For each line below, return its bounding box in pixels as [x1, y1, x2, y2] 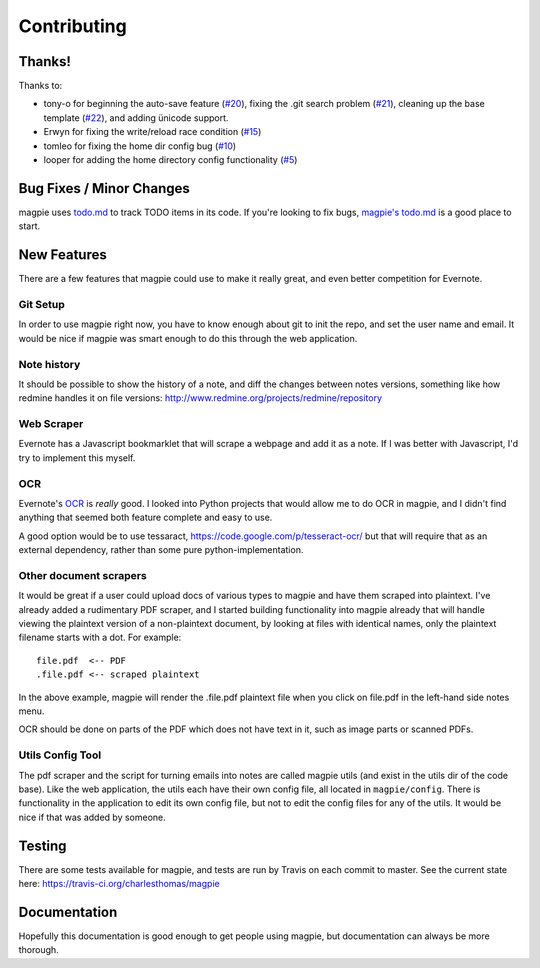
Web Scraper [18, 417, 84, 431]
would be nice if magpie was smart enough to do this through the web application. [18, 332, 358, 344]
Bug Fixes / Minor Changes [18, 180, 190, 197]
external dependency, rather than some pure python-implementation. [18, 544, 304, 556]
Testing [18, 837, 67, 854]
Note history [18, 357, 81, 371]
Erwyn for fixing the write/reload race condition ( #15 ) [43, 126, 262, 138]
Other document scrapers [18, 568, 147, 582]
